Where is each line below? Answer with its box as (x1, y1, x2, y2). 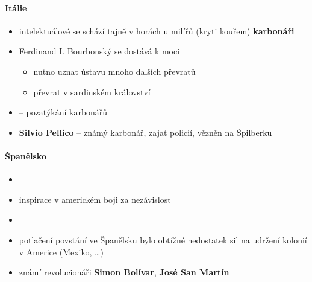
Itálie (5, 1, 27, 14)
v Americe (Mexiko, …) (19, 245, 104, 258)
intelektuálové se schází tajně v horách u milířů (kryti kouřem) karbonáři (19, 24, 295, 37)
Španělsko (5, 149, 46, 162)
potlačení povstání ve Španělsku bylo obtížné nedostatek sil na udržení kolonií (19, 233, 307, 246)
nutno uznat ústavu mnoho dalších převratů (33, 65, 196, 77)
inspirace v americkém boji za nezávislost (19, 193, 171, 205)
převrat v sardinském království (33, 85, 151, 98)
